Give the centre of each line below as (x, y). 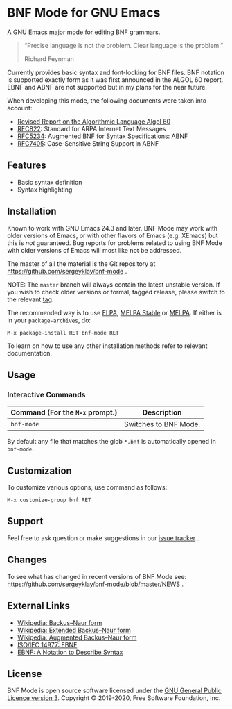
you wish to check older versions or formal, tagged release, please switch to (116, 292)
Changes (27, 560)
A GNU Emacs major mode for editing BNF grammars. (84, 32)
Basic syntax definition (50, 182)
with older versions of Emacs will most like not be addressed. (95, 250)
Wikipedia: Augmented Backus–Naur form (77, 637)
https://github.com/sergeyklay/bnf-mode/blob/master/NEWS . (95, 584)
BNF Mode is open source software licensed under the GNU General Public (114, 691)
